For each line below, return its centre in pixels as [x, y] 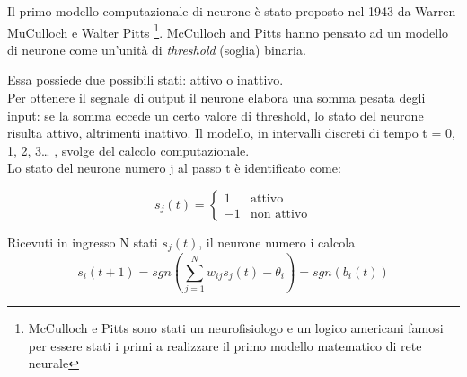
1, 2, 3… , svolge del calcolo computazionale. [128, 150]
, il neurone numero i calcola [277, 242]
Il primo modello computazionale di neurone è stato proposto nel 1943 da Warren [232, 11]
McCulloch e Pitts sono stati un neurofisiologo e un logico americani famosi [236, 328]
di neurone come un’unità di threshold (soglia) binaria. [157, 49]
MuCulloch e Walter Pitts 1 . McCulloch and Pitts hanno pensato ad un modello [228, 31]
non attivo [279, 214]
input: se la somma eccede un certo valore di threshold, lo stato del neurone [216, 115]
